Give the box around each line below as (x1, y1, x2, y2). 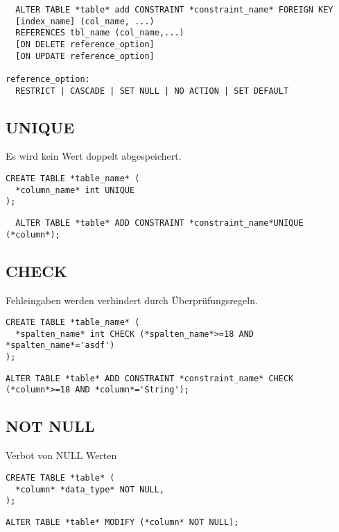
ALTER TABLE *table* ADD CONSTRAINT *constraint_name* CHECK (6, 373, 294, 383)
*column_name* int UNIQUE (15, 185, 135, 195)
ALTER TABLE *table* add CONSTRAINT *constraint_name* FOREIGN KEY (15, 5, 333, 15)
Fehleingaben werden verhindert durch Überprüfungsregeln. (6, 292, 258, 307)
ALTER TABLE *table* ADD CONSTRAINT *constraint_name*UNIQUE (15, 218, 304, 228)
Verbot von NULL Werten (6, 448, 117, 463)
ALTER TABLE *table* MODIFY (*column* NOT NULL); (6, 517, 239, 527)
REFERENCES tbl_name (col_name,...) (15, 28, 184, 38)
